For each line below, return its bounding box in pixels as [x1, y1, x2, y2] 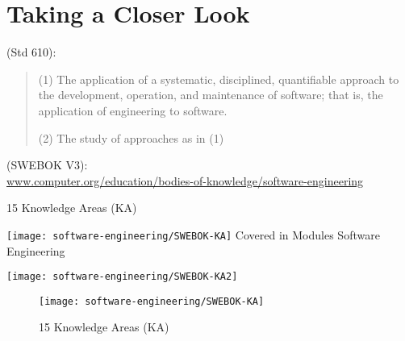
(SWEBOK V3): [6, 156, 88, 173]
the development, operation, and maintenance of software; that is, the [38, 86, 383, 103]
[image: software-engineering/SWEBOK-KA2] [6, 271, 238, 283]
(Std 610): [6, 44, 56, 60]
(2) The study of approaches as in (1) [38, 129, 224, 146]
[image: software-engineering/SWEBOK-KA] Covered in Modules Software [6, 226, 380, 243]
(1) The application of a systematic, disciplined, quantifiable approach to [38, 70, 399, 87]
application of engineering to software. [38, 102, 228, 119]
